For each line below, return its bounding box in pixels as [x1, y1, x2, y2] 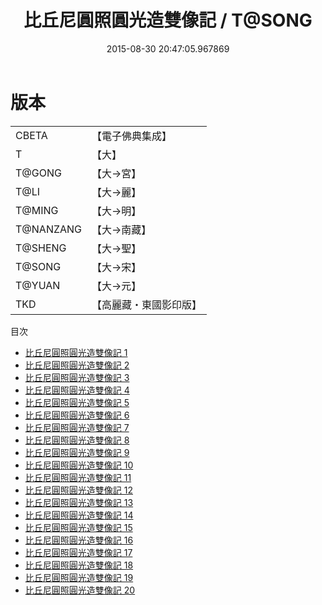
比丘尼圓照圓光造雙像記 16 [24, 534, 134, 546]
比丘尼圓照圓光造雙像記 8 [24, 434, 130, 446]
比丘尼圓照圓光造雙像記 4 [24, 384, 130, 396]
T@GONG [15, 166, 62, 180]
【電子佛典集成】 [91, 129, 173, 143]
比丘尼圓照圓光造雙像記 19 [24, 571, 134, 583]
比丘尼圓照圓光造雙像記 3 [24, 371, 130, 383]
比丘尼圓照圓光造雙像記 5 [24, 396, 130, 408]
